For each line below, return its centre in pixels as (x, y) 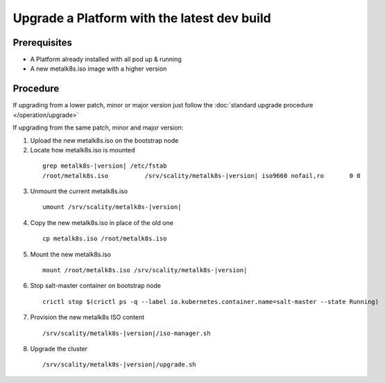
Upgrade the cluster (59, 349)
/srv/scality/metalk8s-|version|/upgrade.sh (120, 365)
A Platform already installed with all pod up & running (106, 60)
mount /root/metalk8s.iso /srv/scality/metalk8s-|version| (145, 270)
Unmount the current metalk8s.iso (79, 191)
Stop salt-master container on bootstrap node (95, 286)
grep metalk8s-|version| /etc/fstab (105, 166)
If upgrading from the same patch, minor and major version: (98, 127)
